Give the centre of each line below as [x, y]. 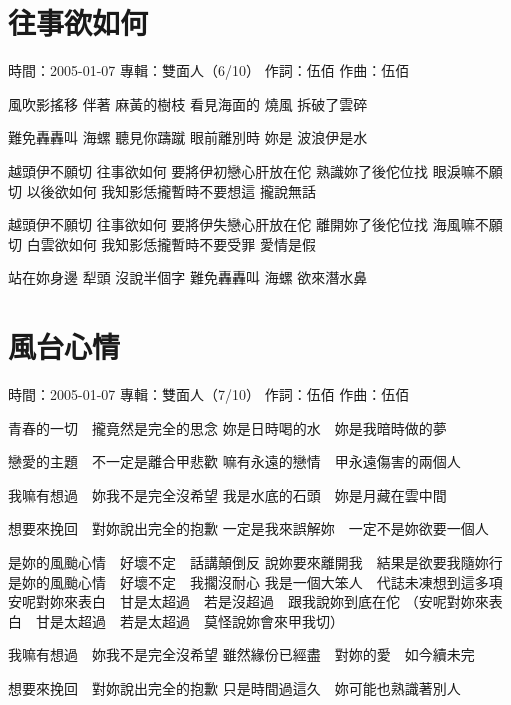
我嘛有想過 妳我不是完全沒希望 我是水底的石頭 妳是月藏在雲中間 [227, 494]
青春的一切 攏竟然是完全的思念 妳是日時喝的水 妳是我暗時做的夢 [227, 427]
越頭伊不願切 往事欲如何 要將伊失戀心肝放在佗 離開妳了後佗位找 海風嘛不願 [255, 224]
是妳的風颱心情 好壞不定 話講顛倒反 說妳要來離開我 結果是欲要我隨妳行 [255, 561]
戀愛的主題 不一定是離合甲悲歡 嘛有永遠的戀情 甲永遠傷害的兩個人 [234, 461]
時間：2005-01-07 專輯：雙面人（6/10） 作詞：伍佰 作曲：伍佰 [209, 70]
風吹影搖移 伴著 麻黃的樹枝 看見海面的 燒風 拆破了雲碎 [188, 103]
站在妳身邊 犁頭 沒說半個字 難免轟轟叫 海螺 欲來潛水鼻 [188, 277]
